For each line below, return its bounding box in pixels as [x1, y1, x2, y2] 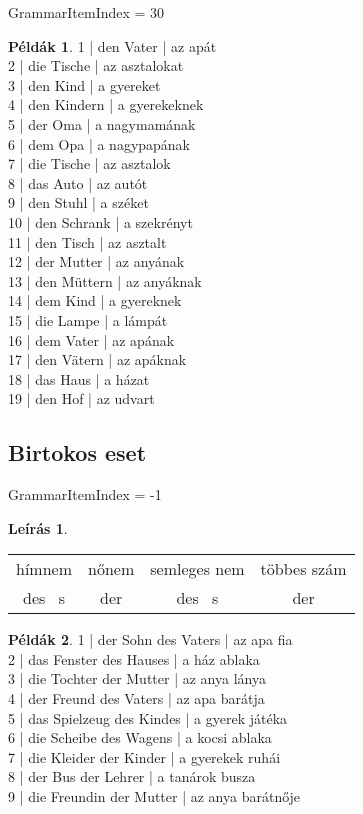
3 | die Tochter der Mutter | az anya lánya [8, 668, 266, 689]
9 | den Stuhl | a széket [8, 192, 149, 213]
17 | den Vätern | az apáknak [8, 349, 187, 370]
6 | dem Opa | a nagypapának [8, 133, 191, 154]
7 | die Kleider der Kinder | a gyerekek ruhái [8, 746, 281, 767]
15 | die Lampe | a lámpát [8, 309, 168, 330]
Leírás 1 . [8, 517, 68, 538]
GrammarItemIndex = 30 [8, 2, 165, 22]
